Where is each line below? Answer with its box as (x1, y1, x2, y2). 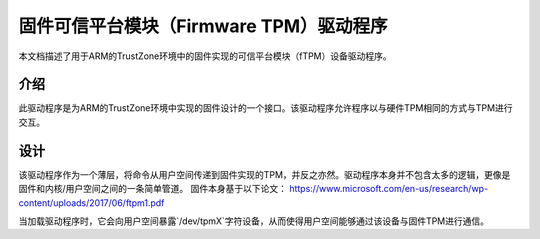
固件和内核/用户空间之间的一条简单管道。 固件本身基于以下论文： (18, 183, 287, 195)
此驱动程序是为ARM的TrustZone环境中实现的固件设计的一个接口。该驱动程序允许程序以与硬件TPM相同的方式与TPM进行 (18, 102, 513, 114)
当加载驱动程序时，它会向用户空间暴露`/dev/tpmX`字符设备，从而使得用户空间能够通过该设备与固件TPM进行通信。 (18, 215, 490, 227)
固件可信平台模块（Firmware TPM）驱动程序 (18, 15, 389, 37)
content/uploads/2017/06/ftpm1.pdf (18, 196, 165, 209)
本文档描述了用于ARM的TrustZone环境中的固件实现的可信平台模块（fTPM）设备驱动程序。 (18, 50, 392, 62)
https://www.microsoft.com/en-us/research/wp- (288, 183, 489, 195)
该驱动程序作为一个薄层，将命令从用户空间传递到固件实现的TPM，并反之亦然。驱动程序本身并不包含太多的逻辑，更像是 (18, 168, 511, 180)
